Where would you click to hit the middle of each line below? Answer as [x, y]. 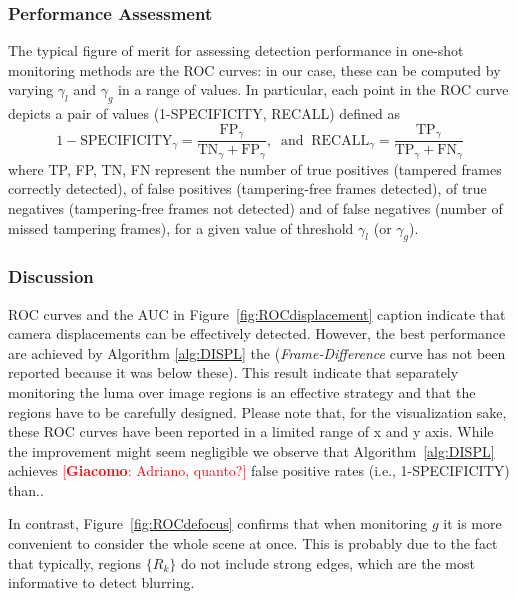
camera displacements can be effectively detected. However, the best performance [257, 333]
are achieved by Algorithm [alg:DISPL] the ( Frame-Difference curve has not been [257, 352]
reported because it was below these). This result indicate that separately [233, 372]
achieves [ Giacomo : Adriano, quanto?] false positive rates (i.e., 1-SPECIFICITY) [259, 470]
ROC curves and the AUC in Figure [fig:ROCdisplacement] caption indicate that [257, 313]
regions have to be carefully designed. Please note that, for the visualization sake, [257, 411]
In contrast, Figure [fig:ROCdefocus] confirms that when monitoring [218, 523]
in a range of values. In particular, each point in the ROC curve [313, 89]
